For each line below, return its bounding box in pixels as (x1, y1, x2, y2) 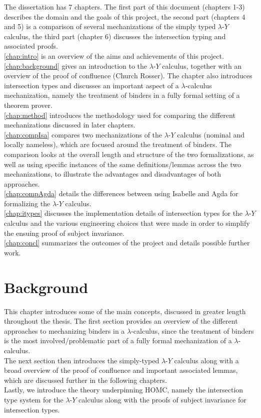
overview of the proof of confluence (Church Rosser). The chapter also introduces (4, 70, 252, 81)
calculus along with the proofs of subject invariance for (78, 394, 246, 404)
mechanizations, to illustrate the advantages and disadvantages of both (4, 169, 221, 179)
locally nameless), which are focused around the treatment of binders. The (4, 139, 232, 150)
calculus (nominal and (177, 129, 244, 140)
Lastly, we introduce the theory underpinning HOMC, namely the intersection (4, 384, 243, 395)
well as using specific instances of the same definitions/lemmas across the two (4, 159, 241, 169)
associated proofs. (4, 41, 58, 51)
